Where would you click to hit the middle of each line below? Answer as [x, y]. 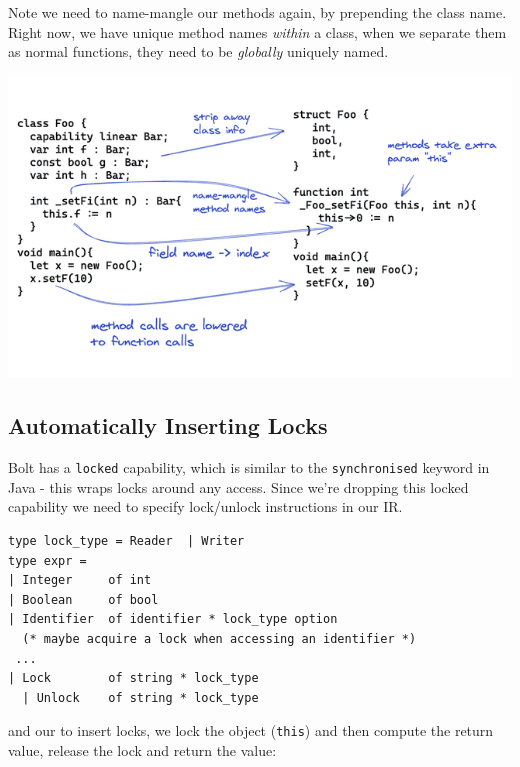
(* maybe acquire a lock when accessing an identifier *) [219, 639]
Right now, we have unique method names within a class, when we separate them [257, 31]
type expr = [47, 560]
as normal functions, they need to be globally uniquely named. [198, 51]
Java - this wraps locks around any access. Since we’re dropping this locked [238, 486]
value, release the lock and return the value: [142, 750]
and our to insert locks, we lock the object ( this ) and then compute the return [251, 730]
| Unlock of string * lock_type [140, 697]
